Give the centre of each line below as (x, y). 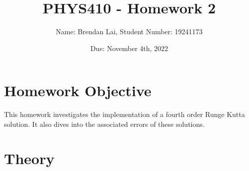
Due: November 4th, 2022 (129, 48)
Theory (29, 158)
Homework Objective (78, 90)
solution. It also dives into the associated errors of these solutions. (104, 124)
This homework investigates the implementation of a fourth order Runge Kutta (124, 114)
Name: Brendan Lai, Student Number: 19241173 (129, 31)
